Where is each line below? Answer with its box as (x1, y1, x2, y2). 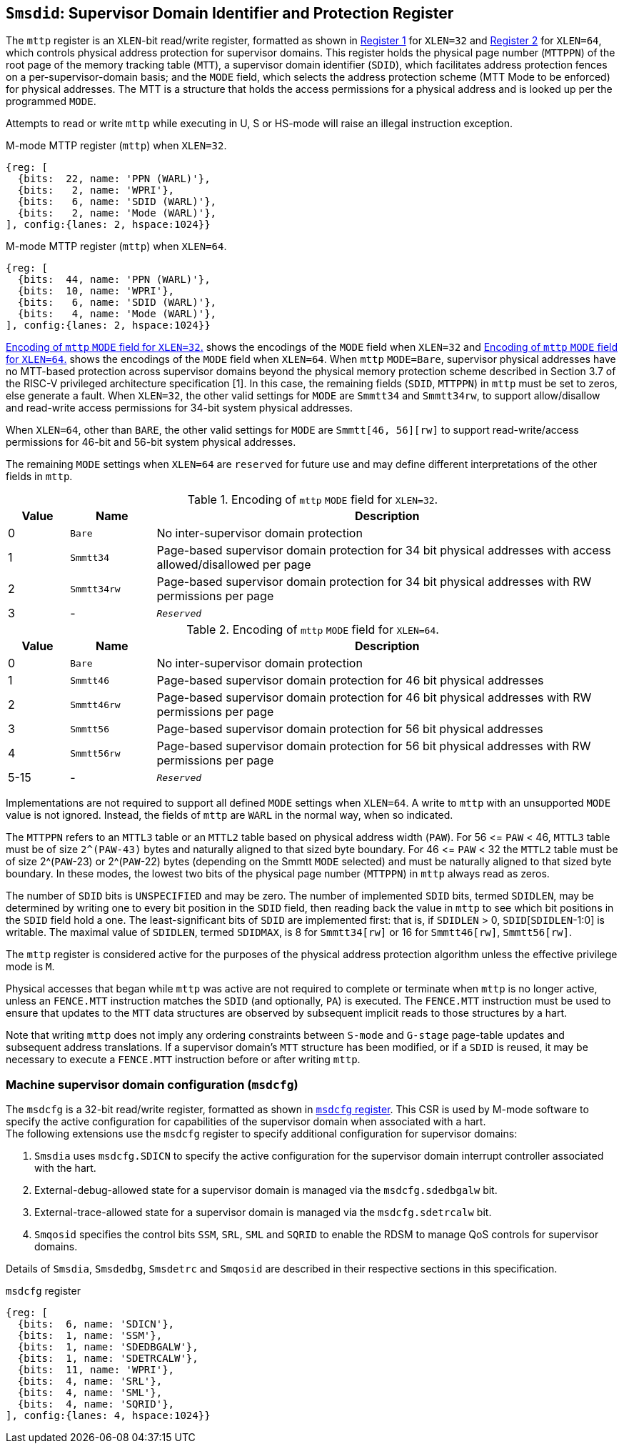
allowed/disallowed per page (156, 557, 311, 572)
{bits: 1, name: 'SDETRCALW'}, (17, 1353, 198, 1365)
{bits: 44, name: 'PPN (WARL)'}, (17, 274, 211, 286)
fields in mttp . (6, 470, 73, 483)
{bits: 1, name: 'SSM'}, (17, 1330, 163, 1342)
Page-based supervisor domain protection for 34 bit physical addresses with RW (156, 574, 592, 589)
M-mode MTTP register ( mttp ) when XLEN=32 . (6, 139, 227, 152)
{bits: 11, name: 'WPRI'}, (17, 1364, 175, 1376)
